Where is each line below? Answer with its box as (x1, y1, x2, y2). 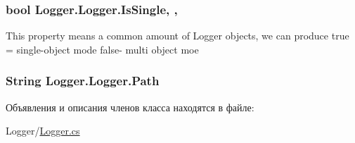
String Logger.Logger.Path (6, 72, 160, 89)
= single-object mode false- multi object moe (6, 42, 199, 56)
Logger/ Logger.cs (6, 123, 80, 138)
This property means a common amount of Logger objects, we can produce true (6, 28, 349, 43)
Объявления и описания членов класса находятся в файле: (6, 99, 254, 114)
